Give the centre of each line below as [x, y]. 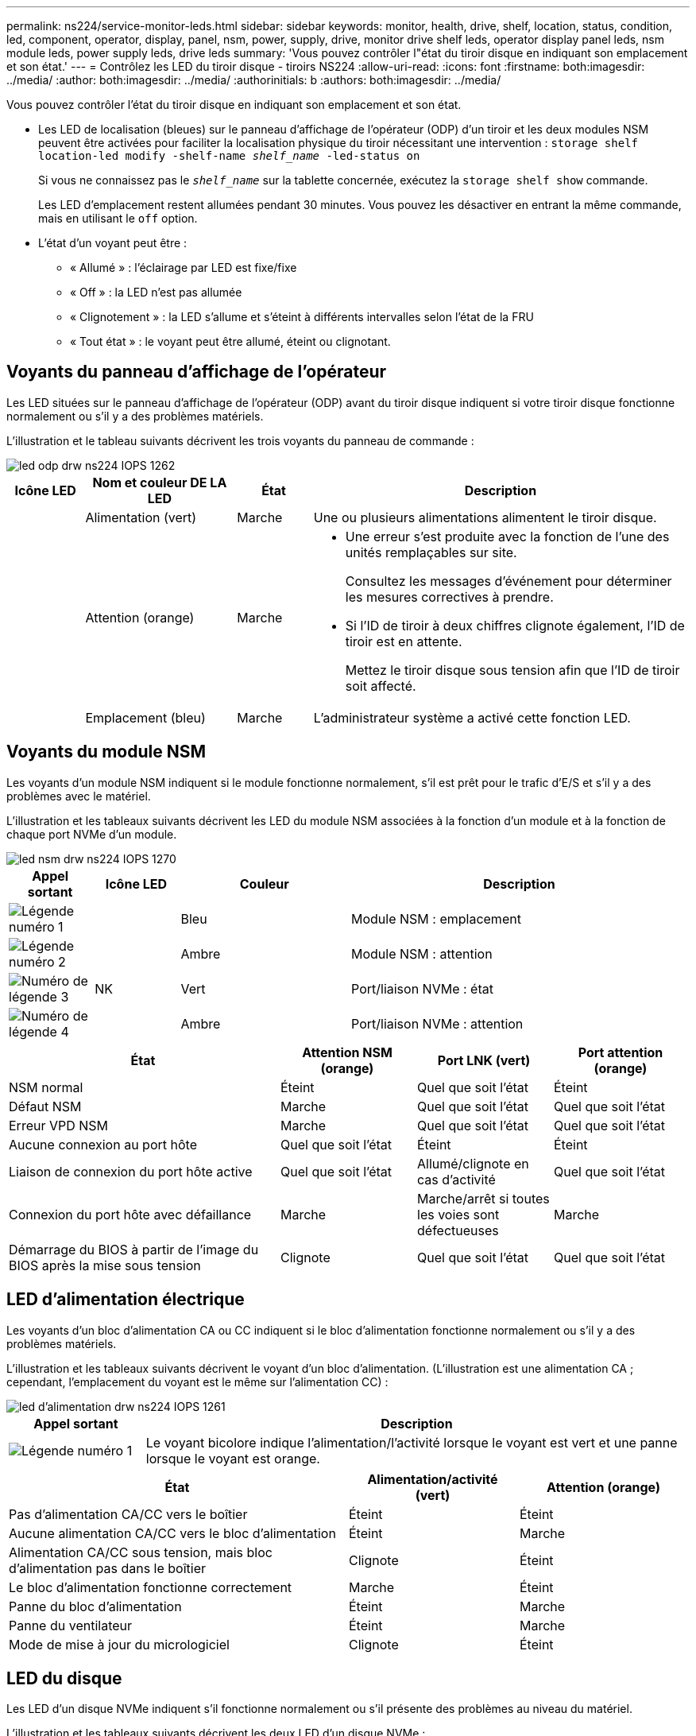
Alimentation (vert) [141, 517]
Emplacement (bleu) [145, 717]
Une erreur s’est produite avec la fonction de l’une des [507, 536]
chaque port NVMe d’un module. [92, 834]
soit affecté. [381, 686]
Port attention [621, 1052]
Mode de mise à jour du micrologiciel [119, 1644]
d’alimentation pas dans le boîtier [108, 1568]
